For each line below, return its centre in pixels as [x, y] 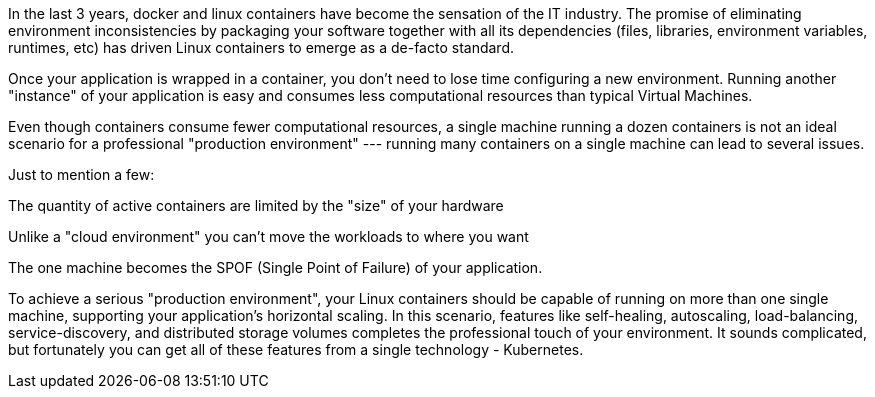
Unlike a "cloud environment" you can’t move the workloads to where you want [268, 236]
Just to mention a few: [81, 174]
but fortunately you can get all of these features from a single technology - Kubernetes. [296, 349]
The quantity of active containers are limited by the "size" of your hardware [256, 205]
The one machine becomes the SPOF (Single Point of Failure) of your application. [275, 267]
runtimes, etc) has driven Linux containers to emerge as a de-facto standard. [261, 47]
